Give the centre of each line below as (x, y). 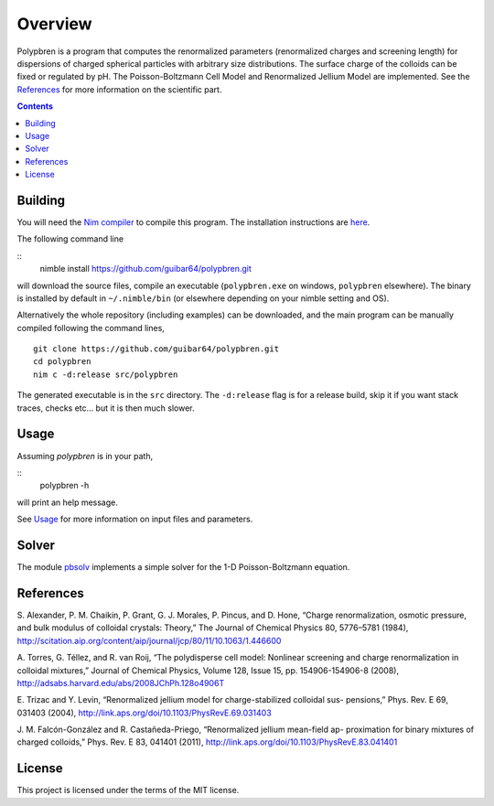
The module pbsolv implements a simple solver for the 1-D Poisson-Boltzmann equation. (183, 567)
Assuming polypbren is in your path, (85, 456)
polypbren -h (64, 486)
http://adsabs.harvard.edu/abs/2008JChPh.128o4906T (121, 682)
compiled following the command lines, (91, 328)
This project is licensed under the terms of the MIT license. (128, 790)
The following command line (70, 239)
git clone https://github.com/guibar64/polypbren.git (156, 349)
